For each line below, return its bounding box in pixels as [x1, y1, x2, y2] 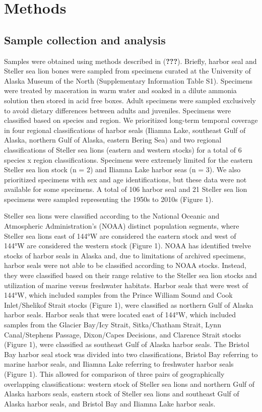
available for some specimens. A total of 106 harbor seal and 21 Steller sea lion [4, 184, 247, 194]
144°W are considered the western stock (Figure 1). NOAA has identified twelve [4, 240, 251, 251]
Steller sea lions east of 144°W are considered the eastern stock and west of [4, 230, 236, 241]
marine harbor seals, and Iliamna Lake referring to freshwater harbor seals [4, 359, 234, 369]
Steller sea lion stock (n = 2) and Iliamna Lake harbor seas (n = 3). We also [4, 164, 241, 175]
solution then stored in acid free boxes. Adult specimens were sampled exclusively [4, 95, 256, 105]
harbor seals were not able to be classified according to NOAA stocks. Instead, [4, 260, 246, 270]
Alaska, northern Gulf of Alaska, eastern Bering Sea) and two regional [4, 134, 222, 145]
